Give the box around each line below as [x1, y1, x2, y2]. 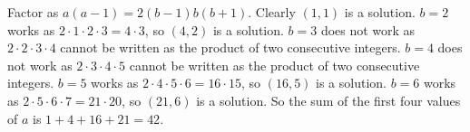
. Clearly [248, 3, 296, 21]
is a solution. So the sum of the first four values [196, 90, 461, 109]
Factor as [7, 3, 59, 21]
